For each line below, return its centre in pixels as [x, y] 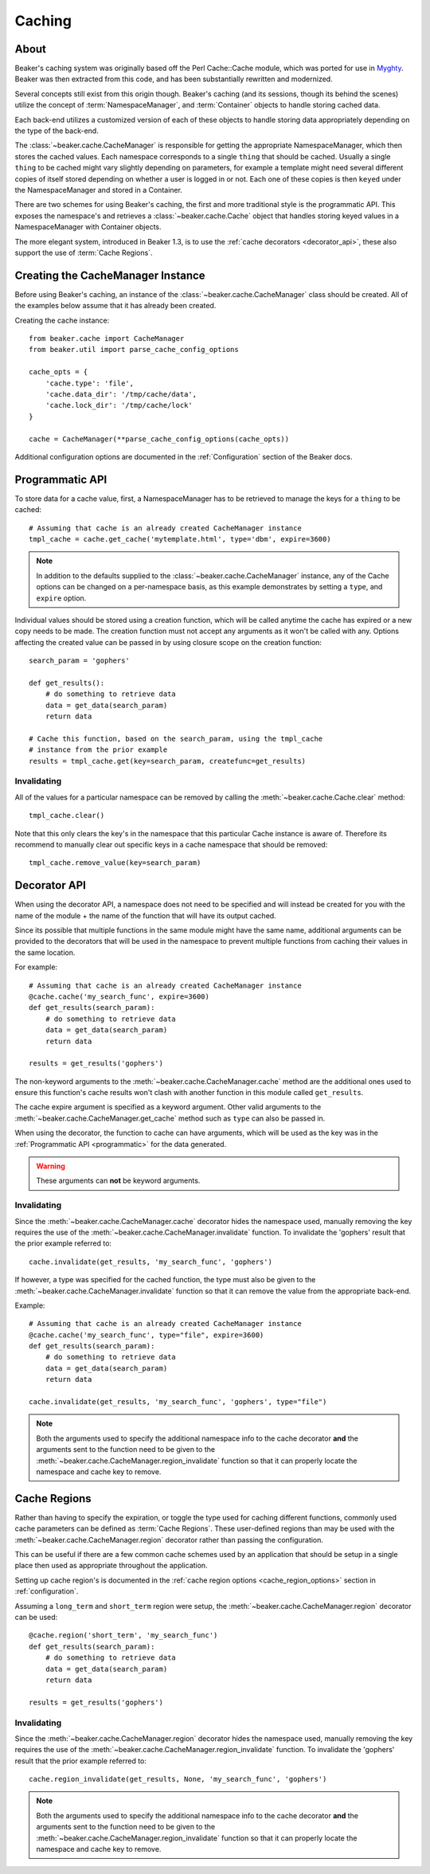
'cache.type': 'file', [90, 383]
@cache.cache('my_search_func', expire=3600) [119, 996]
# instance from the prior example [98, 750]
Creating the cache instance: [62, 320]
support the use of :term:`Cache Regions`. [84, 252]
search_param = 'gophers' [80, 661]
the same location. [45, 953]
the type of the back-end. [57, 131]
